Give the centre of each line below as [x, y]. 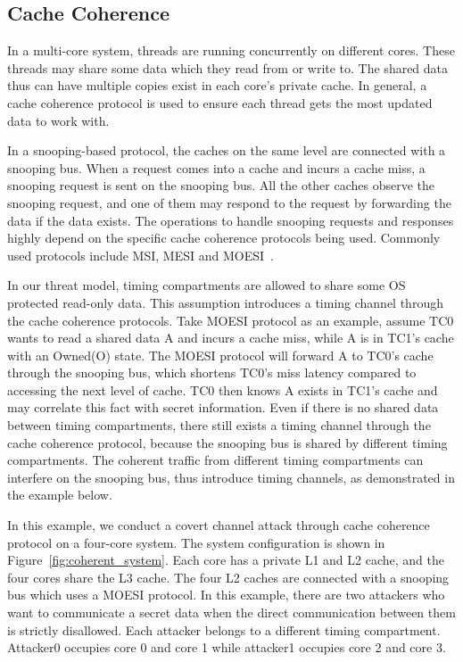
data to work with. [58, 120]
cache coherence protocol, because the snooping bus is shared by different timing [227, 442]
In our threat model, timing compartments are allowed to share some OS [207, 285]
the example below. [60, 495]
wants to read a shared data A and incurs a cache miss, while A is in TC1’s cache [231, 338]
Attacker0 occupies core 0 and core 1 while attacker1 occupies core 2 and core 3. [227, 647]
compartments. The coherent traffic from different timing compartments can [215, 460]
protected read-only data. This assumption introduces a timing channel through [225, 302]
